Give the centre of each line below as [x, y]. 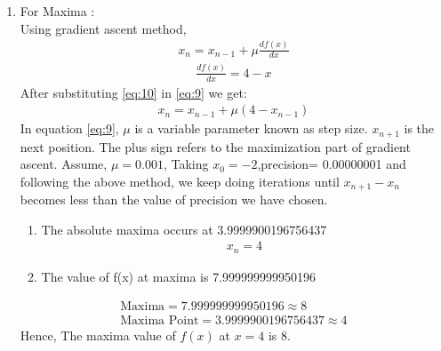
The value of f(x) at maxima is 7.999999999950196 [179, 276]
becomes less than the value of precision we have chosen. [174, 199]
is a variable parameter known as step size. [251, 128]
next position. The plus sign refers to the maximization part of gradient [215, 146]
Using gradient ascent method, [103, 28]
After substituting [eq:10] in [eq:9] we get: [133, 92]
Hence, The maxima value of [98, 335]
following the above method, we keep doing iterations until [180, 181]
